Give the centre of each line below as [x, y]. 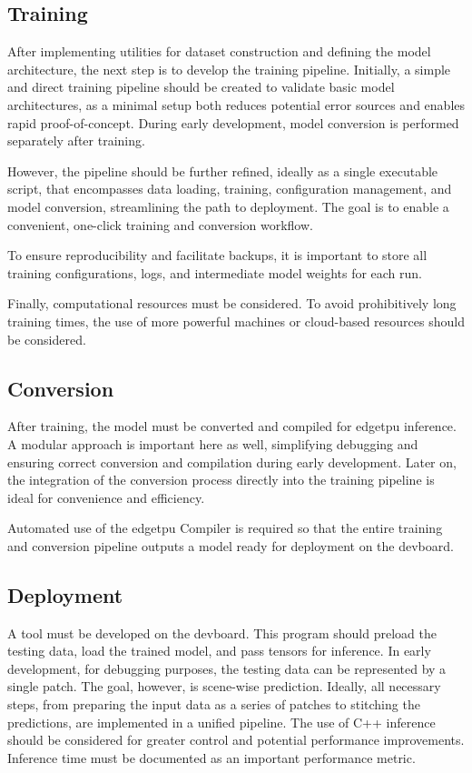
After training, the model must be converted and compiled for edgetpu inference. [232, 426]
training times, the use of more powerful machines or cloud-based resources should [236, 321]
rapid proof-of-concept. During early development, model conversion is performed [233, 122]
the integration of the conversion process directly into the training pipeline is [221, 480]
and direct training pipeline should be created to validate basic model [201, 87]
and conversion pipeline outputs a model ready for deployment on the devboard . [231, 545]
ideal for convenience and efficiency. [106, 497]
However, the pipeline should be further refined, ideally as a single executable [223, 171]
